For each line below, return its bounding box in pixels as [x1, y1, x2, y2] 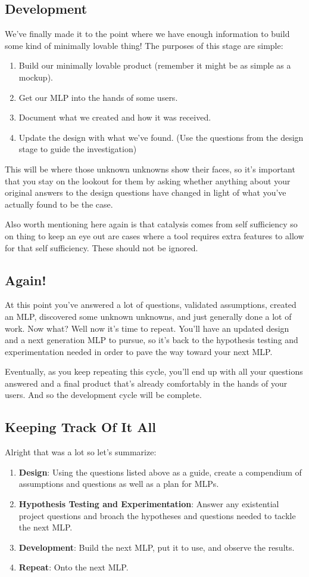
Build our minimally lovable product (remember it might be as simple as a [18, 59, 291, 72]
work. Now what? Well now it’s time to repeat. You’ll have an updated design [5, 322, 289, 334]
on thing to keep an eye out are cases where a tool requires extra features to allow [5, 229, 304, 242]
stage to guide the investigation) [18, 143, 137, 155]
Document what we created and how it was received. [18, 111, 211, 124]
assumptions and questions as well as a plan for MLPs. [18, 477, 219, 490]
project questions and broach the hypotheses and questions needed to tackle [18, 509, 296, 522]
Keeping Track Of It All [5, 418, 156, 436]
